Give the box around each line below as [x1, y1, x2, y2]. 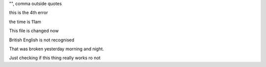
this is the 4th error [9, 10, 48, 16]
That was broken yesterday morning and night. [9, 46, 104, 52]
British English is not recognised [9, 37, 75, 43]
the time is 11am [9, 19, 41, 25]
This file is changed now [9, 28, 59, 34]
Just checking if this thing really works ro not [9, 55, 101, 61]
